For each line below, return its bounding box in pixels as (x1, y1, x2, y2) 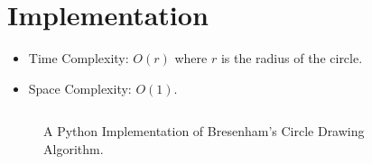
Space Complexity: (28, 78, 132, 97)
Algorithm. (43, 139, 104, 158)
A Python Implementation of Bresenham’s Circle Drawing (43, 122, 365, 141)
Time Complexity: (28, 49, 129, 68)
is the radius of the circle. (220, 49, 363, 68)
